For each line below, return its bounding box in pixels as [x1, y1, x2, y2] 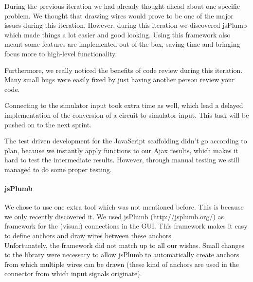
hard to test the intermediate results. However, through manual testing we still [4, 155, 239, 165]
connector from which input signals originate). [4, 268, 142, 279]
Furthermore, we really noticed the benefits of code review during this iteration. [4, 65, 243, 75]
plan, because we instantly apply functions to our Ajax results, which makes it [4, 145, 238, 155]
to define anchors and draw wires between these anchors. [4, 230, 173, 241]
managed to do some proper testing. [4, 164, 112, 174]
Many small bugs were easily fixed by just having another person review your [4, 74, 235, 85]
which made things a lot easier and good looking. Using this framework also [4, 29, 231, 39]
